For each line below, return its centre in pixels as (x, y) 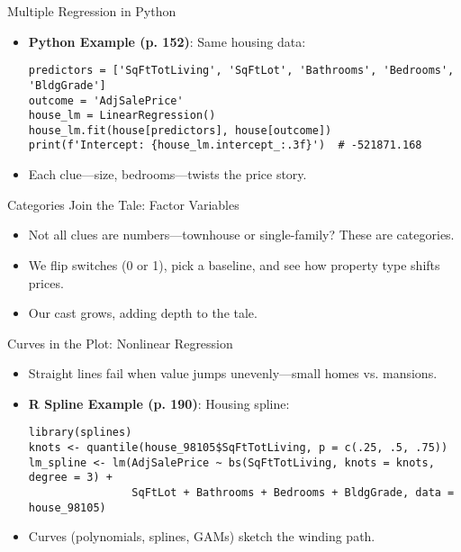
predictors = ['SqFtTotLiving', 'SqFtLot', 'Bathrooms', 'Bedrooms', (241, 71)
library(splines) (80, 433)
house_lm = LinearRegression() (122, 116)
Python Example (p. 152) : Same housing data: (167, 41)
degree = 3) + (70, 478)
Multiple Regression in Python (92, 11)
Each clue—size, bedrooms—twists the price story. (167, 174)
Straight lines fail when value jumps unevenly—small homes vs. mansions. (233, 373)
